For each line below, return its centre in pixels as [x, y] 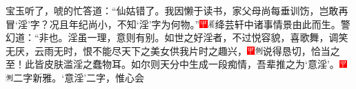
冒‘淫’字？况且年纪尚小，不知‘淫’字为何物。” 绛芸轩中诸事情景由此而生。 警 [178, 24]
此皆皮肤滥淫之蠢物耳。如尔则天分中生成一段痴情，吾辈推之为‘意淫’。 [182, 64]
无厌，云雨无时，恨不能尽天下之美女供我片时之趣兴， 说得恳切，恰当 [168, 50]
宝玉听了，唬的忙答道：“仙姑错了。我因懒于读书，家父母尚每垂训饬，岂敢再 [177, 10]
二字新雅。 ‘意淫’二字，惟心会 [79, 77]
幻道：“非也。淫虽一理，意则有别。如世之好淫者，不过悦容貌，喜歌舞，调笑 [177, 37]
